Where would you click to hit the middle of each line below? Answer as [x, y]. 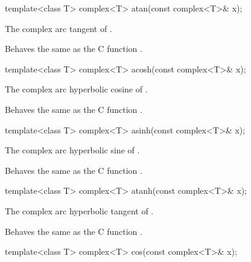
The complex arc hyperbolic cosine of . [76, 89]
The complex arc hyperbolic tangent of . [79, 210]
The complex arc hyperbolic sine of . [72, 150]
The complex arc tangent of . [59, 28]
